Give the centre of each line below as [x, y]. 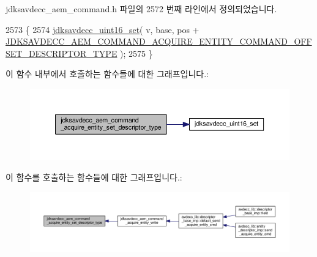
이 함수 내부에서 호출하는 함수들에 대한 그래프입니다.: [107, 74]
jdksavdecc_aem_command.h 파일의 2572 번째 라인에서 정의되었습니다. [141, 9]
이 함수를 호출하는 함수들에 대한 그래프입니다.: [94, 177]
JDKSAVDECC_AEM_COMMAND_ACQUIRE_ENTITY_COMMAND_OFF [159, 41]
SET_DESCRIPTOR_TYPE [62, 53]
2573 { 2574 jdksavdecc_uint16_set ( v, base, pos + [103, 29]
